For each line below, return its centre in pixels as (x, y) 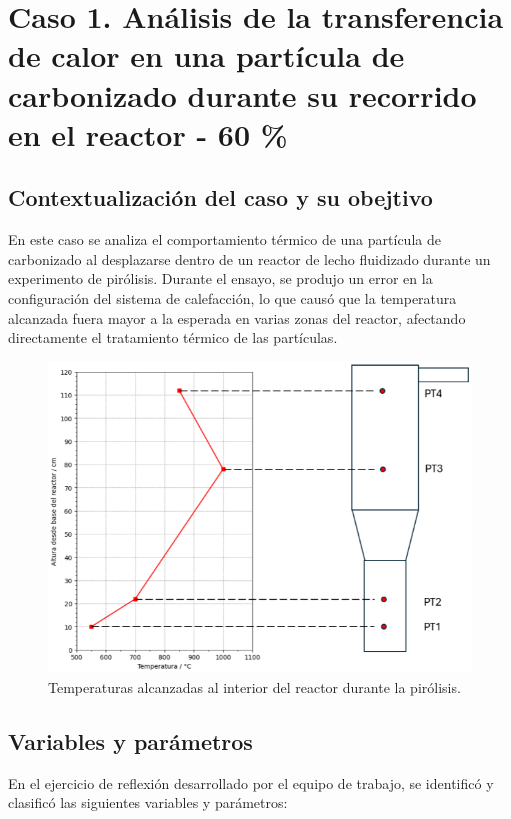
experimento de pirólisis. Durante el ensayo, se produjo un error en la (220, 278)
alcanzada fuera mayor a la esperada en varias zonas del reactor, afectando (237, 317)
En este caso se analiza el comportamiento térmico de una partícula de (224, 239)
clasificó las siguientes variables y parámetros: (148, 802)
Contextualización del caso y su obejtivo (220, 197)
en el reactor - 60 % (148, 133)
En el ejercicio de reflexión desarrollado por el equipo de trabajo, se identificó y (251, 782)
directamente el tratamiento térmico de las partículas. (173, 337)
